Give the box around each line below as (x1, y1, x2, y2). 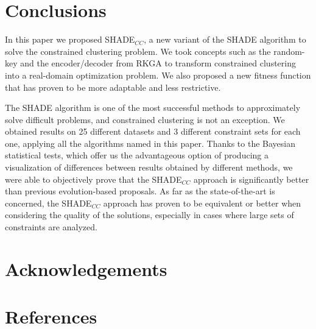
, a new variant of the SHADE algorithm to (144, 33, 306, 46)
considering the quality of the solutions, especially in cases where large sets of (5, 208, 294, 221)
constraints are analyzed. (5, 221, 97, 233)
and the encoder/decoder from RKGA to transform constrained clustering (20, 57, 296, 69)
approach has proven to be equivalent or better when (103, 196, 301, 209)
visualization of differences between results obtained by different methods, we (5, 161, 293, 174)
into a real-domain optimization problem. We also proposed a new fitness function (5, 68, 311, 81)
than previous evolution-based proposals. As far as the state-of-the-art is (5, 185, 275, 197)
